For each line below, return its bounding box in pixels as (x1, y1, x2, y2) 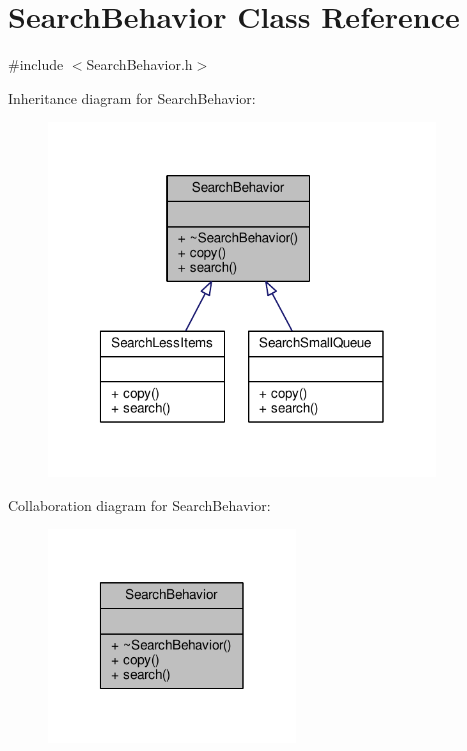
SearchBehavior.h (86, 54, 193, 75)
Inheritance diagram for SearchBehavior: (8, 87, 256, 108)
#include (8, 54, 64, 75)
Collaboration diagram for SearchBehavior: (8, 494, 271, 515)
